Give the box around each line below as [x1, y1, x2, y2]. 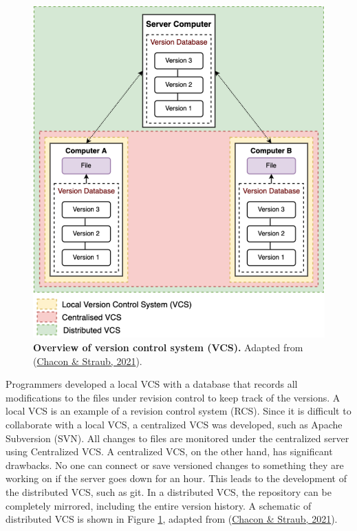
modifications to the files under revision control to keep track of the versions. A [6, 390, 340, 404]
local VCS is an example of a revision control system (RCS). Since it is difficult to [6, 404, 351, 418]
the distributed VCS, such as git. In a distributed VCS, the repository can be [6, 484, 332, 499]
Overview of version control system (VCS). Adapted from [33, 340, 303, 355]
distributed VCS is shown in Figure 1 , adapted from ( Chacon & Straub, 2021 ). [6, 512, 338, 526]
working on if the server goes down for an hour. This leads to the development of [6, 471, 347, 486]
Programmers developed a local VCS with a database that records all [6, 377, 298, 391]
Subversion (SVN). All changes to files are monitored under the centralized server [6, 430, 349, 445]
